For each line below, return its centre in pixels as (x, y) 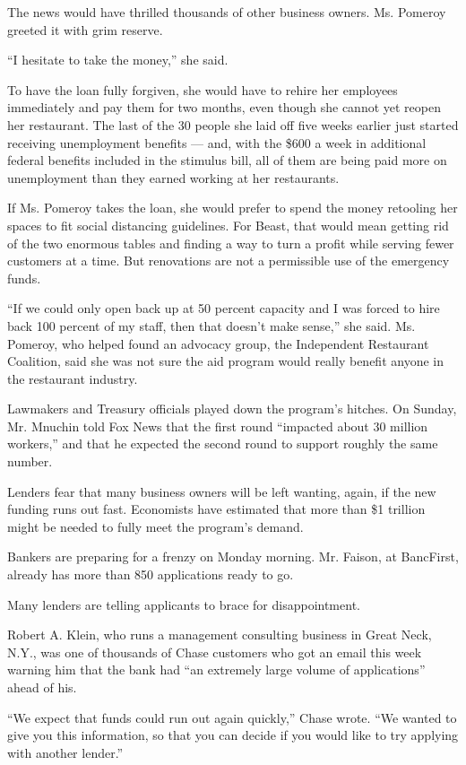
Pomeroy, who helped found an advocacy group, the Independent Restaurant (218, 343)
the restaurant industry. (73, 378)
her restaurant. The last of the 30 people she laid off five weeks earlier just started (233, 124)
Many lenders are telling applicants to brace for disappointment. (184, 604)
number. (30, 461)
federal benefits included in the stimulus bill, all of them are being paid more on (227, 160)
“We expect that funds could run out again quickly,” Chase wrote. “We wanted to (232, 717)
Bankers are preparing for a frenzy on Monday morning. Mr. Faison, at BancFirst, (233, 556)
